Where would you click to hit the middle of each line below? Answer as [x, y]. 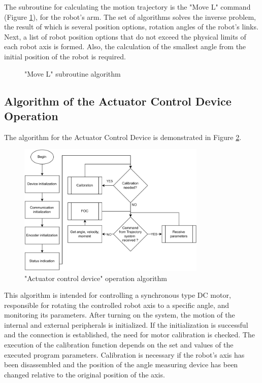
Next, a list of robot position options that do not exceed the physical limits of [125, 36]
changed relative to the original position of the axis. [85, 374]
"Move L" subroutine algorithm [73, 73]
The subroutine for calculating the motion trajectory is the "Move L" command [127, 7]
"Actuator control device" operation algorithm [96, 278]
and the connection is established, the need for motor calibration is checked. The [129, 335]
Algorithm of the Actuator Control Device [118, 101]
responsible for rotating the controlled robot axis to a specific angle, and [117, 305]
